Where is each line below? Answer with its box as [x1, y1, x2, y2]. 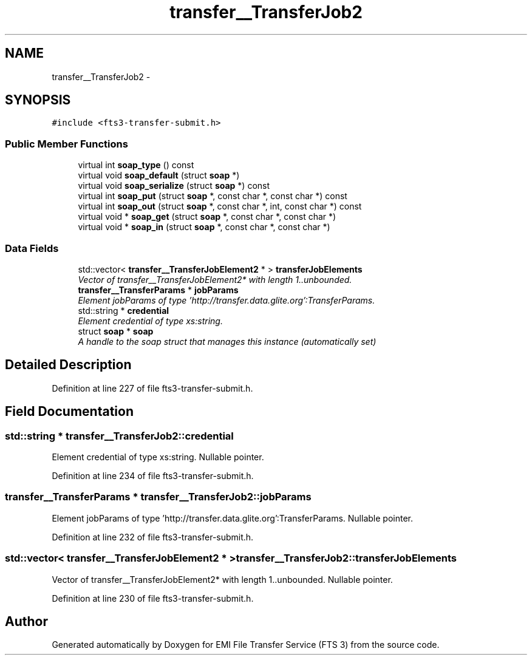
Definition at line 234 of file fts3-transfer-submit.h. [52, 471, 254, 481]
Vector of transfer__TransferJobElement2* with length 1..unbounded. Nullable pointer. [52, 574, 393, 585]
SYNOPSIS [5, 92, 71, 108]
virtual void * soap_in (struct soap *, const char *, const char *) [78, 222, 330, 233]
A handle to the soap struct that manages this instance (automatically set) [78, 336, 377, 347]
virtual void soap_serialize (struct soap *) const [78, 180, 270, 191]
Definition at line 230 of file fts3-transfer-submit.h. [52, 593, 254, 604]
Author [5, 613, 48, 629]
